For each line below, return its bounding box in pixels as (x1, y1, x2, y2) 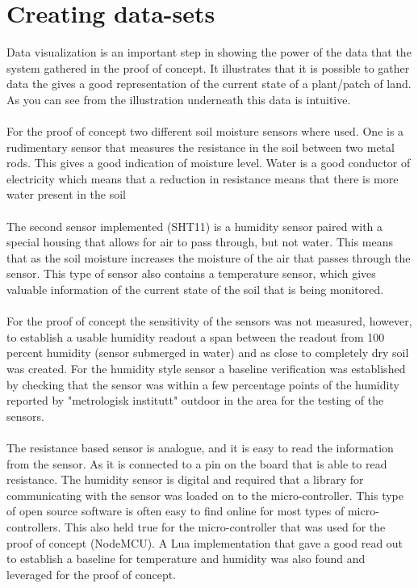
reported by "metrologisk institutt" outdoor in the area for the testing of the (6, 392, 384, 409)
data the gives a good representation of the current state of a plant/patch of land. (6, 75, 412, 92)
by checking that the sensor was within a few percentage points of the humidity (6, 376, 399, 393)
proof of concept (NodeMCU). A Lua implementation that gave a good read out (6, 534, 403, 551)
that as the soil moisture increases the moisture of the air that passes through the (6, 249, 411, 266)
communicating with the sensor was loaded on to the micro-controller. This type (6, 486, 403, 503)
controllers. (6, 518, 61, 535)
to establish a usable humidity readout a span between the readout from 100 (6, 328, 385, 345)
